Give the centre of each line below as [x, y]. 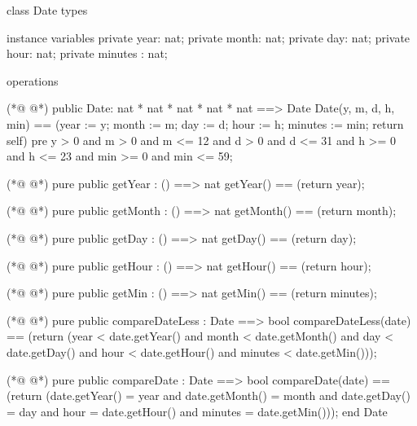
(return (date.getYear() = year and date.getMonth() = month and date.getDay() [208, 395]
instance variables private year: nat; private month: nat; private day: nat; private [208, 37]
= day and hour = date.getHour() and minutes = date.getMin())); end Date [197, 411]
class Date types [47, 10]
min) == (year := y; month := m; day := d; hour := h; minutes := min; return [205, 123]
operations [33, 80]
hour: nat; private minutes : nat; [87, 53]
